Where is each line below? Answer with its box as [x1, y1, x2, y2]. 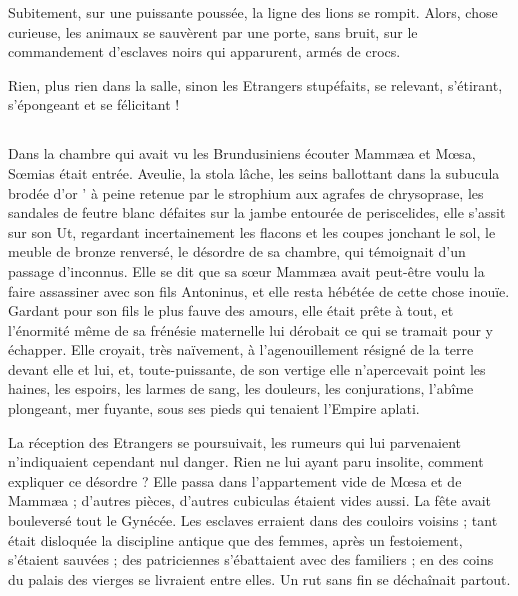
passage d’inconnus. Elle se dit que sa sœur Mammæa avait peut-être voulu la [8, 260, 485, 281]
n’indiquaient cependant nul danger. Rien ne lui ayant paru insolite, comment [8, 451, 484, 472]
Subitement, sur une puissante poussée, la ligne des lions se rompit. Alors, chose [8, 2, 498, 22]
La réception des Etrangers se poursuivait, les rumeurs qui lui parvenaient [8, 431, 462, 452]
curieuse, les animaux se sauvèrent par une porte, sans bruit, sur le [8, 21, 418, 42]
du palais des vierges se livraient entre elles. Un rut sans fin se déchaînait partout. [8, 568, 511, 589]
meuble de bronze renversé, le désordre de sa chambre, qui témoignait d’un [8, 241, 466, 262]
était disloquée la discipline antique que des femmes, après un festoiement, [8, 529, 463, 550]
